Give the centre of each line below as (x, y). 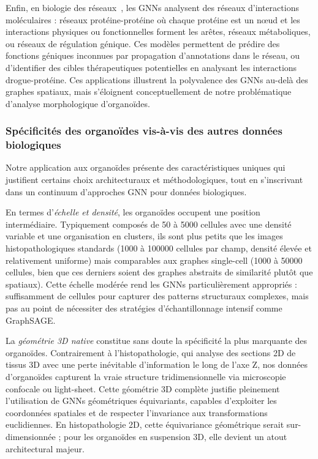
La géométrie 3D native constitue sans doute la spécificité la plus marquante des (157, 341)
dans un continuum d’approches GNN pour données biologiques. (126, 191)
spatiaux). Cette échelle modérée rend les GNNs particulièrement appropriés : (151, 284)
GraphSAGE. (31, 320)
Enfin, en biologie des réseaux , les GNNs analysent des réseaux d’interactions (152, 7)
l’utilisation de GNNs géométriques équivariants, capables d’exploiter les (141, 401)
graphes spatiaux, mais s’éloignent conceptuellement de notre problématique (149, 91)
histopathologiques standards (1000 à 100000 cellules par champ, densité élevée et (159, 248)
